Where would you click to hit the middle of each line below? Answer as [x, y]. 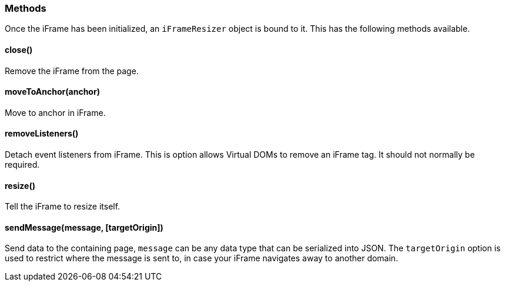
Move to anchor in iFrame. [55, 112]
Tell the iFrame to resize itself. [63, 207]
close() [19, 49]
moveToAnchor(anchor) [52, 92]
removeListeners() [42, 134]
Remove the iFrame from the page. [72, 71]
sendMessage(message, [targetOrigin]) [84, 227]
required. [22, 165]
